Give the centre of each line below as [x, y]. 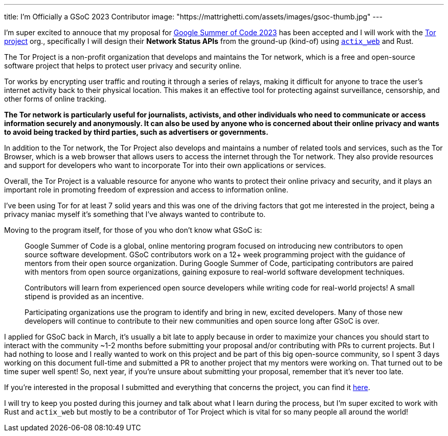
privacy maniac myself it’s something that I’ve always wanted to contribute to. [135, 214]
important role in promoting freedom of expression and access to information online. [146, 190]
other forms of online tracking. [55, 99]
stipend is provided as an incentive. [84, 296]
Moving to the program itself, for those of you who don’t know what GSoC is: [133, 230]
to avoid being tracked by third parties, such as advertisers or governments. [136, 132]
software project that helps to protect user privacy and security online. [123, 66]
